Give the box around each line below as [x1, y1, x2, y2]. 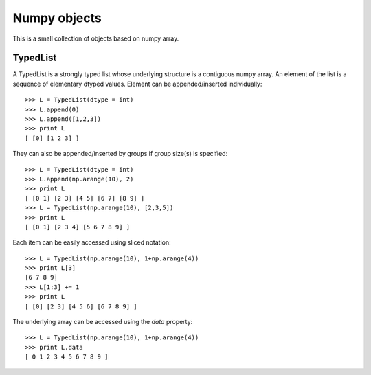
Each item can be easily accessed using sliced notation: [12, 238, 171, 247]
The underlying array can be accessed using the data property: [12, 318, 193, 326]
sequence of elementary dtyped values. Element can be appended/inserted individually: [12, 80, 262, 88]
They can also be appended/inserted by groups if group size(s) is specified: [12, 150, 228, 158]
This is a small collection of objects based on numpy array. [12, 34, 179, 43]
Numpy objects [12, 10, 102, 25]
